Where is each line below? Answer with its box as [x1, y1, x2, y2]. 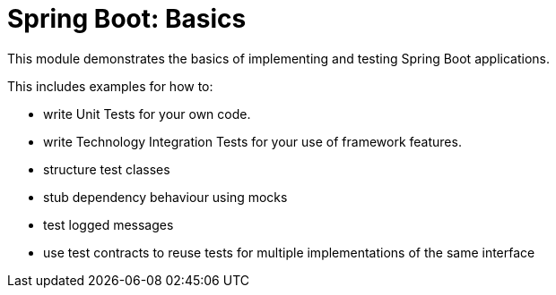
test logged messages [43, 216, 174, 232]
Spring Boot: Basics [7, 4, 247, 34]
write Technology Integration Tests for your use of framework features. [43, 133, 462, 149]
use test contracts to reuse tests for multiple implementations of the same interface [43, 244, 535, 260]
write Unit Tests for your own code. [43, 105, 251, 122]
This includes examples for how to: [7, 78, 213, 94]
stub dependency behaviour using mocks [43, 189, 288, 205]
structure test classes [43, 161, 170, 177]
